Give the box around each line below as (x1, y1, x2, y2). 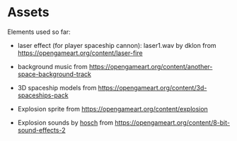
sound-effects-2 (17, 125, 66, 134)
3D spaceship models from (17, 83, 97, 92)
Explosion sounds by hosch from (17, 118, 114, 127)
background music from (17, 62, 88, 70)
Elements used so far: (7, 27, 71, 36)
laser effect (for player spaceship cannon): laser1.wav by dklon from (17, 41, 217, 49)
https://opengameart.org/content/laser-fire (17, 49, 143, 57)
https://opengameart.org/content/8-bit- (115, 118, 230, 127)
